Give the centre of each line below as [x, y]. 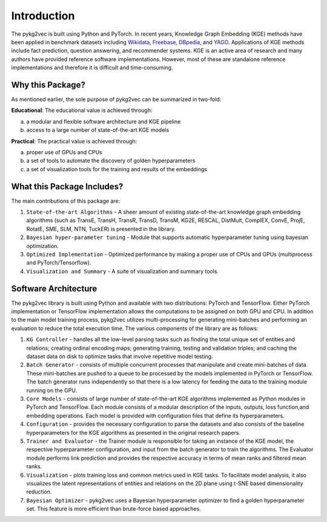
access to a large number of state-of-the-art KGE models [98, 130]
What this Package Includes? [67, 187]
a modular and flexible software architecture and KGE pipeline [104, 122]
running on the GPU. [52, 390]
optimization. [42, 246]
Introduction [43, 16]
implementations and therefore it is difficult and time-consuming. [92, 68]
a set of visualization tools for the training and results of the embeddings [117, 169]
